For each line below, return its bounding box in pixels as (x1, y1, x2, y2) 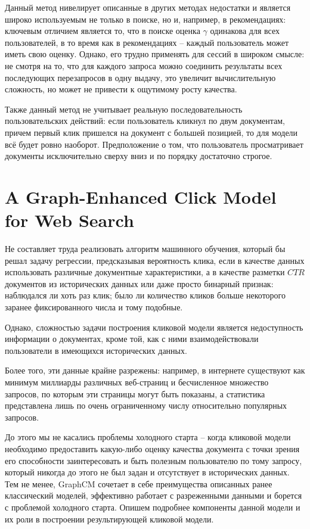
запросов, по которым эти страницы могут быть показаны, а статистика (5, 387, 265, 400)
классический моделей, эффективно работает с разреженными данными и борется (5, 489, 302, 502)
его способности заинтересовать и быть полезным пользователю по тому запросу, (5, 454, 302, 466)
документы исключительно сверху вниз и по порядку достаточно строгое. (5, 150, 272, 162)
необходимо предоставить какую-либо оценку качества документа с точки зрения (5, 442, 300, 455)
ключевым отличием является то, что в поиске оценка (5, 24, 200, 37)
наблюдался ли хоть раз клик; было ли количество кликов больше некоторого (5, 289, 286, 301)
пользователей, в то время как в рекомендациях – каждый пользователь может (5, 36, 289, 48)
